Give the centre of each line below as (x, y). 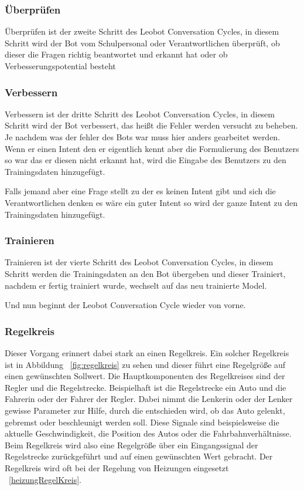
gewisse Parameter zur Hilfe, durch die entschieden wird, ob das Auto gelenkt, (145, 410)
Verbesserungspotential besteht (60, 66)
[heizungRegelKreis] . (45, 479)
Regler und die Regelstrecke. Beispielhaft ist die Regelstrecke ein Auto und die (146, 387)
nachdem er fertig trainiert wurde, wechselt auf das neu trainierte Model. (136, 285)
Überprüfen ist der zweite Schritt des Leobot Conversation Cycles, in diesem (142, 31)
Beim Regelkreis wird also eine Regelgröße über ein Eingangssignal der (131, 445)
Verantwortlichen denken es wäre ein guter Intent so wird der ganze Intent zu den (151, 202)
